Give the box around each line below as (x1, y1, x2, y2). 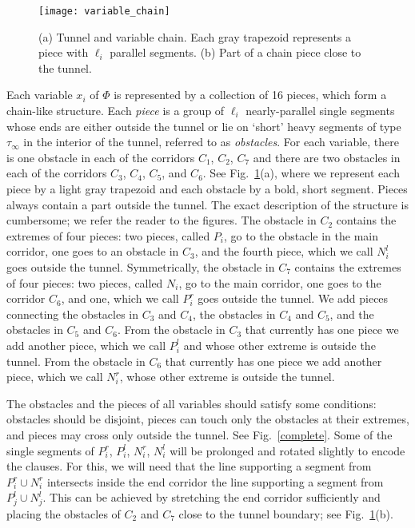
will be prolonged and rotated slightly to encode (170, 442, 405, 459)
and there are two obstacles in (253, 149, 401, 165)
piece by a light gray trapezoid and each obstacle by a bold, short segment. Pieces (6, 181, 408, 197)
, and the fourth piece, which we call (194, 243, 373, 260)
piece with (38, 44, 89, 61)
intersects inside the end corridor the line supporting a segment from (46, 473, 384, 490)
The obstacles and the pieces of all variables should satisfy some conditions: (6, 395, 377, 411)
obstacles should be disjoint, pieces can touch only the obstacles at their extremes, (6, 411, 409, 427)
